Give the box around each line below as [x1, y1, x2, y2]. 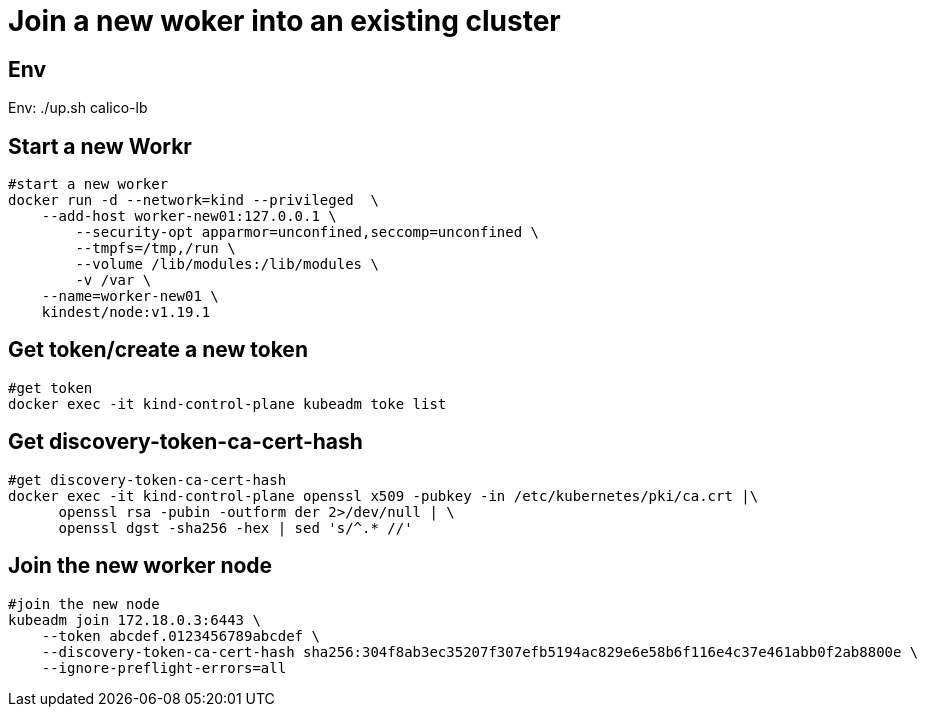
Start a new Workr [8, 133, 192, 159]
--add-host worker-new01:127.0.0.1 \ [41, 208, 337, 225]
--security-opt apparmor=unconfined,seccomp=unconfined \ [75, 224, 540, 241]
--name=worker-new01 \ [41, 288, 219, 305]
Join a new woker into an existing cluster [8, 4, 561, 38]
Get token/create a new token [8, 337, 308, 363]
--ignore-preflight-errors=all [41, 659, 287, 676]
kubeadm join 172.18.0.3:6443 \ [8, 611, 261, 628]
